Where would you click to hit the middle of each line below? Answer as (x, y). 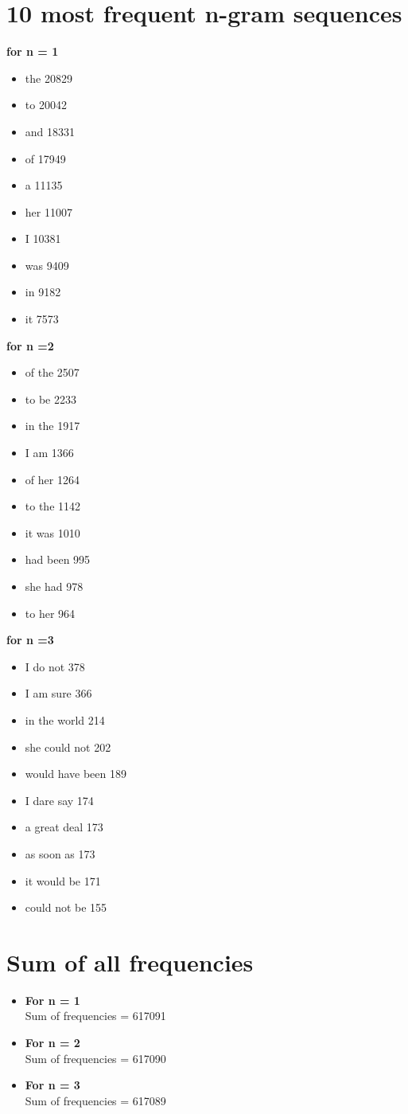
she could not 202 (68, 747)
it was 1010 (52, 532)
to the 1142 (53, 506)
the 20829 (49, 78)
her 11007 (49, 211)
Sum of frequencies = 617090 (95, 1058)
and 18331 (50, 131)
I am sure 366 (58, 693)
